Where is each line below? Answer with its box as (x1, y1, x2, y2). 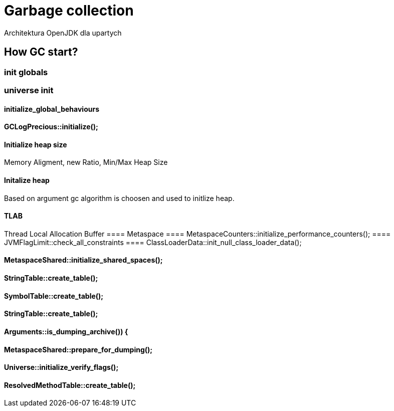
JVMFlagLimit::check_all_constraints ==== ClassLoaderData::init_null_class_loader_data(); (4, 238, 302, 247)
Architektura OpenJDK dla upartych (4, 28, 122, 37)
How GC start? (4, 46, 78, 59)
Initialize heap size (4, 140, 67, 149)
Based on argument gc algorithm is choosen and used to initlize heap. (4, 193, 235, 202)
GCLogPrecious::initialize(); (4, 122, 98, 131)
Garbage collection (4, 2, 134, 19)
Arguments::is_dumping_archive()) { (4, 327, 128, 336)
